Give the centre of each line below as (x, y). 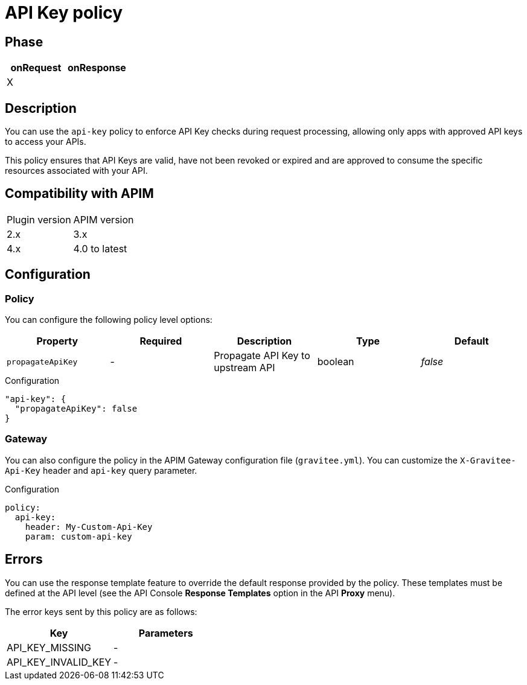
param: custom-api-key (78, 536)
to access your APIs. (46, 142)
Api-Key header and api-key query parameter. (101, 470)
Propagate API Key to (262, 356)
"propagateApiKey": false (76, 409)
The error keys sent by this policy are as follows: (101, 611)
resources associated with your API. (76, 171)
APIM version (104, 219)
